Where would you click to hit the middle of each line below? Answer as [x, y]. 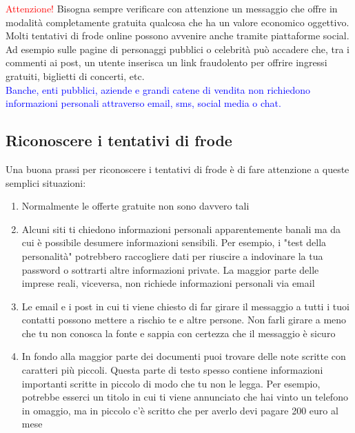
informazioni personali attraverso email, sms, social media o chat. [143, 103]
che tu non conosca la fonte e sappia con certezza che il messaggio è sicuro [179, 333]
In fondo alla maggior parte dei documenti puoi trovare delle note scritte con [184, 356]
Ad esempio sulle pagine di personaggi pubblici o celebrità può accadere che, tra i [177, 49]
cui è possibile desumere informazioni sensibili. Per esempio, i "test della [174, 242]
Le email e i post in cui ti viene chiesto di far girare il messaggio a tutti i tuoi [185, 306]
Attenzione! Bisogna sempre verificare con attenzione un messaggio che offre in [172, 8]
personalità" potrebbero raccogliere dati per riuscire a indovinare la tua [172, 255]
